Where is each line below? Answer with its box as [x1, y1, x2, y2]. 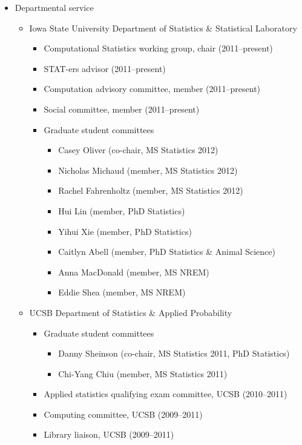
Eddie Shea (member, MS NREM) [58, 286, 186, 298]
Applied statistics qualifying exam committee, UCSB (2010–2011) [44, 387, 287, 400]
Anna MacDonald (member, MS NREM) [58, 265, 209, 278]
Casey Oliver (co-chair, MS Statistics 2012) [58, 143, 218, 156]
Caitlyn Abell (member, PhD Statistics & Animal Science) [58, 245, 275, 258]
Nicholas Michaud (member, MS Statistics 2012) [58, 163, 238, 176]
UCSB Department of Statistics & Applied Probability [29, 306, 232, 318]
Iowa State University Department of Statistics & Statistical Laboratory [29, 21, 297, 34]
